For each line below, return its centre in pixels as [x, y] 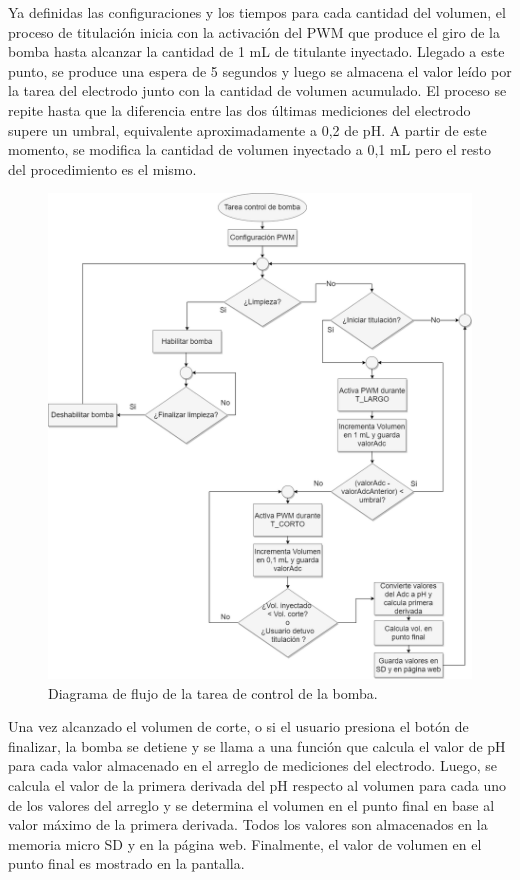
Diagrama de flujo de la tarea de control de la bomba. [213, 692]
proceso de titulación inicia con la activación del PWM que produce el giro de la [254, 31]
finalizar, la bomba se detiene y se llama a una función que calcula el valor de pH [257, 745]
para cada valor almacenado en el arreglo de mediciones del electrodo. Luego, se [252, 765]
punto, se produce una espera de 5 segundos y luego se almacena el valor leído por [260, 70]
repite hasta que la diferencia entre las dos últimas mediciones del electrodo [239, 109]
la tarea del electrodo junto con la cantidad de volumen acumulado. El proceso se [257, 90]
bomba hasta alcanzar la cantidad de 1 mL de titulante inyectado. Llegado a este [256, 51]
